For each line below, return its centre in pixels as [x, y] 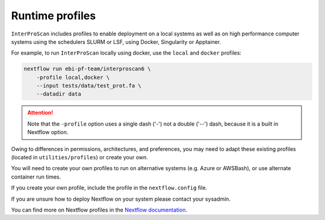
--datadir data [59, 94]
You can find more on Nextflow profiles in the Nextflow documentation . [99, 210]
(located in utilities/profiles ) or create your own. [80, 157]
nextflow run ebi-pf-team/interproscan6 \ [87, 69]
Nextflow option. [48, 132]
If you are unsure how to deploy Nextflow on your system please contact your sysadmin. [121, 199]
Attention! [40, 113]
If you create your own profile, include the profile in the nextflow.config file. [109, 188]
